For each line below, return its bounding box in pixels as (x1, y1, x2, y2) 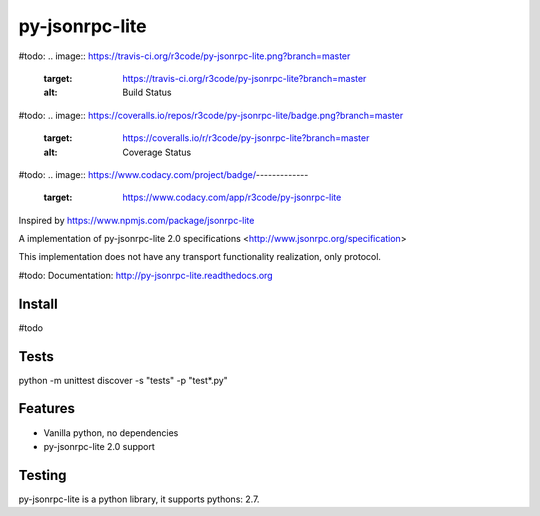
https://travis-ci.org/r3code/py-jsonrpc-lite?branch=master (122, 72, 367, 84)
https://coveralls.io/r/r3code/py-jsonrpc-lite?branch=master (122, 132, 370, 144)
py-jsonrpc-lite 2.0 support (43, 440, 155, 452)
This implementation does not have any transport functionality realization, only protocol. (18, 251, 382, 263)
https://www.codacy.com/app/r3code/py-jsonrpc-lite (122, 191, 342, 204)
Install (18, 295, 59, 312)
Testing (18, 466, 67, 484)
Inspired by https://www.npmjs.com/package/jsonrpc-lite (18, 214, 255, 226)
